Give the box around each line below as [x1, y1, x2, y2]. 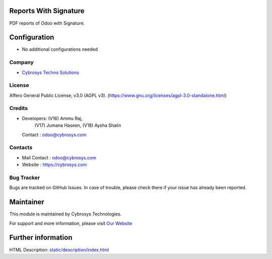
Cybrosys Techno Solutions [22, 69, 79, 75]
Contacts [9, 144, 33, 151]
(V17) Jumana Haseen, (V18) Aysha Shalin [34, 122, 121, 128]
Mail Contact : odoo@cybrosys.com [22, 154, 97, 160]
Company [9, 59, 34, 66]
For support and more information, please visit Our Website [9, 220, 132, 226]
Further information [9, 233, 73, 242]
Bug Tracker [9, 174, 40, 181]
